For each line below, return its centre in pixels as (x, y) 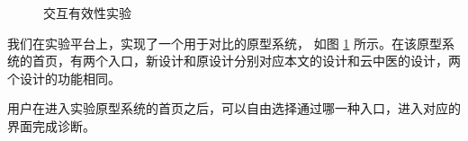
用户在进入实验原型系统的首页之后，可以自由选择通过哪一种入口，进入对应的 (234, 108)
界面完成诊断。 (51, 125)
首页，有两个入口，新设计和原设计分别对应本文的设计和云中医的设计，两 (246, 61)
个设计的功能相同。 (64, 78)
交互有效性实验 (87, 13)
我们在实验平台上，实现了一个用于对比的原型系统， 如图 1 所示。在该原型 (225, 43)
